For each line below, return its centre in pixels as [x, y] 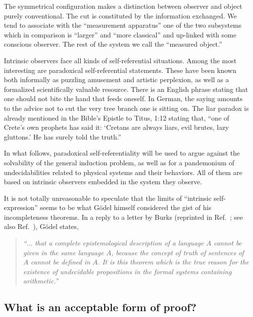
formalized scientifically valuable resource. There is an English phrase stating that [126, 89]
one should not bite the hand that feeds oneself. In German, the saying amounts [123, 98]
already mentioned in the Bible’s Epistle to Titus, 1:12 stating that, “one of [117, 117]
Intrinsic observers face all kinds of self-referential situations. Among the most [120, 60]
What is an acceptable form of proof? [100, 307]
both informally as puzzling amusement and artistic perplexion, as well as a [117, 79]
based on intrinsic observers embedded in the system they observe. [103, 182]
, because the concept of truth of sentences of [178, 252]
